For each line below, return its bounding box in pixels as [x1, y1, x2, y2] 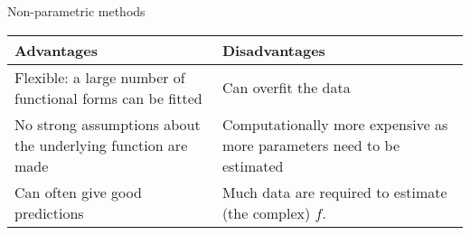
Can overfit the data [221, 77, 351, 99]
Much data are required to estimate [221, 181, 447, 202]
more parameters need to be [221, 134, 400, 155]
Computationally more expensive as [221, 113, 448, 135]
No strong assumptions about [14, 113, 201, 135]
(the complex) [221, 202, 311, 223]
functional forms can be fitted [14, 87, 202, 108]
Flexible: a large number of [14, 66, 185, 88]
